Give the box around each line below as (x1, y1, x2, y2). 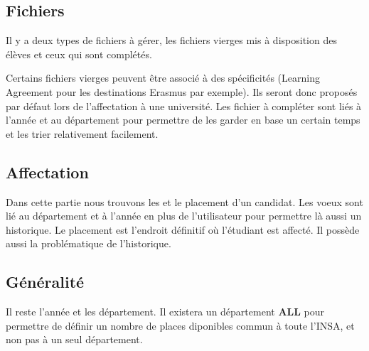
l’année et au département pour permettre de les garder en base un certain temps (6, 112, 360, 127)
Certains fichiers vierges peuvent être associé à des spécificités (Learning (6, 70, 320, 85)
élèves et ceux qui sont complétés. (6, 46, 152, 61)
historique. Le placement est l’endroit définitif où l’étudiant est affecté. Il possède (6, 222, 360, 237)
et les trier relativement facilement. (6, 126, 159, 141)
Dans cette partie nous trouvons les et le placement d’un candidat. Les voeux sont (6, 194, 363, 209)
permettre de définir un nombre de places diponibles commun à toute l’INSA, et (6, 318, 355, 333)
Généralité (6, 271, 85, 293)
